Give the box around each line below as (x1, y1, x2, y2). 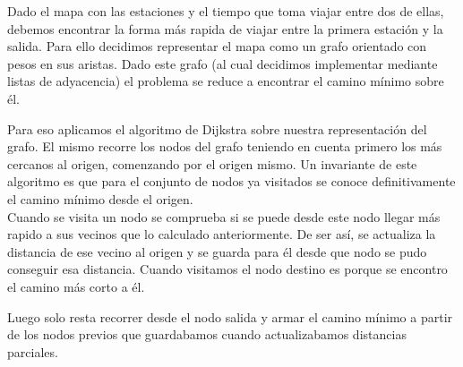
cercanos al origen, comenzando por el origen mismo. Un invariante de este (7, 154, 417, 173)
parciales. (7, 342, 58, 361)
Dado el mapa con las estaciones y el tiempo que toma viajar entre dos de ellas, (7, 2, 444, 20)
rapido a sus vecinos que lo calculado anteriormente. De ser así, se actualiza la (7, 225, 436, 243)
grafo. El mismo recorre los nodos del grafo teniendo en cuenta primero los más (7, 137, 442, 156)
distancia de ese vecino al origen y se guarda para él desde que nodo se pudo (7, 242, 427, 260)
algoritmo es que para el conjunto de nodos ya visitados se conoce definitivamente (7, 172, 456, 191)
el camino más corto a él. (7, 277, 145, 295)
